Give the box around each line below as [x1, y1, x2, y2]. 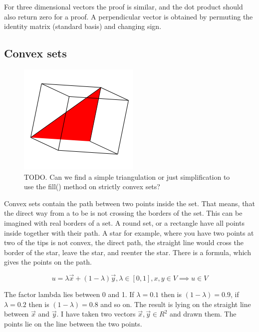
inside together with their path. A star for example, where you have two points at [4, 227, 254, 238]
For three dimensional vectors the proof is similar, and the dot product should [4, 1, 243, 11]
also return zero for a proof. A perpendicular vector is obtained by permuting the [4, 11, 253, 21]
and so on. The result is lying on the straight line [100, 299, 251, 309]
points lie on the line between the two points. [4, 318, 142, 329]
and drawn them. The [170, 309, 237, 319]
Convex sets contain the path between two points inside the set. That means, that [4, 198, 255, 208]
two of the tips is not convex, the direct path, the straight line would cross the [4, 237, 244, 248]
